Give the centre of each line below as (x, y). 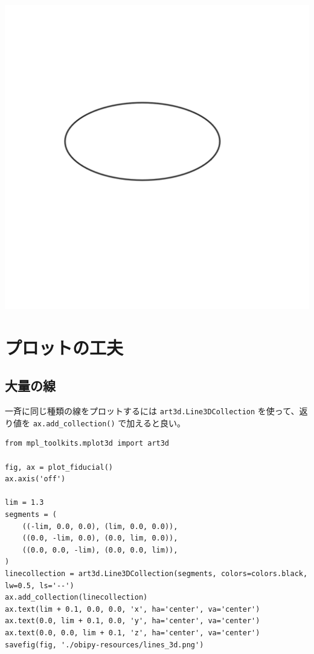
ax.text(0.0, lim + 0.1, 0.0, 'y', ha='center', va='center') (133, 621)
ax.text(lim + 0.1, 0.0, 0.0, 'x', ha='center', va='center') (133, 609)
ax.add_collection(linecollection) (76, 598)
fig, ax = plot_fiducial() (59, 467)
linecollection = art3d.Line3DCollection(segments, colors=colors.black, (156, 574)
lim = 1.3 (24, 503)
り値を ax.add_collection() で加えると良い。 (95, 422)
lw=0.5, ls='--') (40, 585)
